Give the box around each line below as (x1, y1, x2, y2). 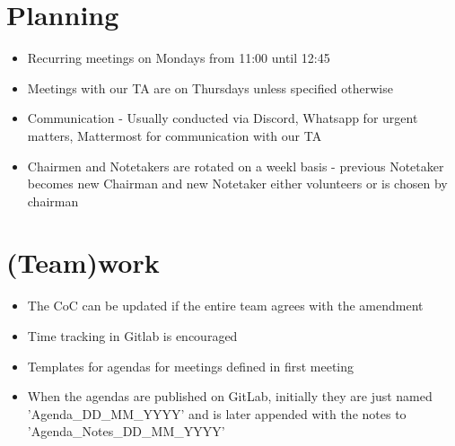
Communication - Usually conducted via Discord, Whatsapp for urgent (27, 109, 418, 127)
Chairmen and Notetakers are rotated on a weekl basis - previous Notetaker (27, 156, 444, 175)
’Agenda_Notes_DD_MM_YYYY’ (27, 422, 225, 441)
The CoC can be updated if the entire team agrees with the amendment (27, 296, 424, 315)
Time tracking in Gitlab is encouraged (27, 327, 238, 345)
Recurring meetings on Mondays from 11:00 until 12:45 (27, 48, 330, 67)
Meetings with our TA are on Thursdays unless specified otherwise (27, 78, 393, 97)
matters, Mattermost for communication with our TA (27, 126, 322, 144)
